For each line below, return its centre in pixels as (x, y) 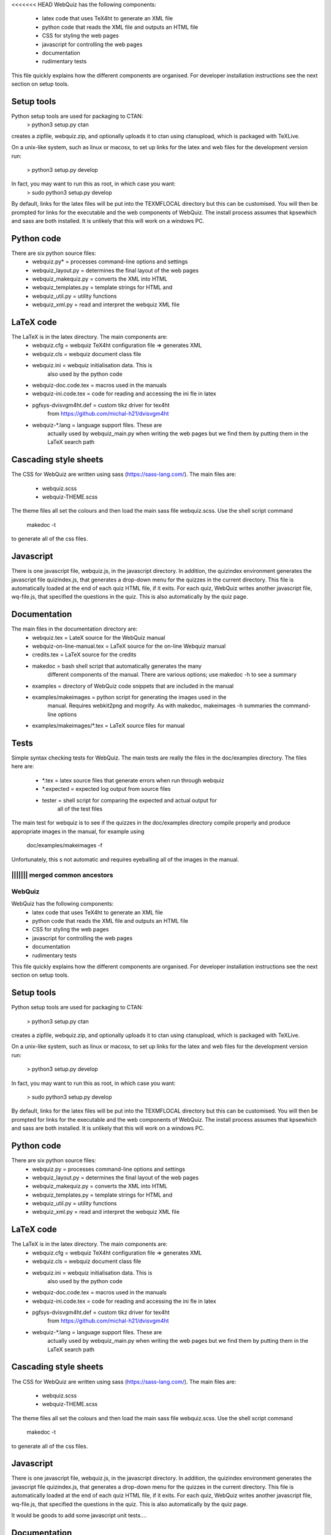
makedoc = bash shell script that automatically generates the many (117, 666)
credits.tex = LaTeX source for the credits (84, 655)
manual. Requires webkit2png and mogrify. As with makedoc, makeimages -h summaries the (165, 705)
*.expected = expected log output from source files (106, 789)
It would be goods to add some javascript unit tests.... (79, 1515)
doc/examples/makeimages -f (65, 845)
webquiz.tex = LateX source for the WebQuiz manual (99, 637)
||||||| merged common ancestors (62, 875)
